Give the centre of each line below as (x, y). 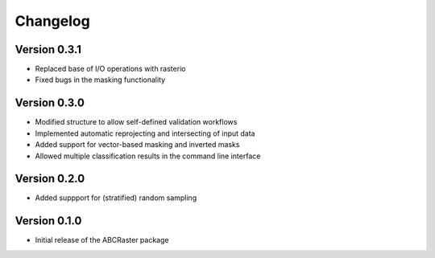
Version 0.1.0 (48, 221)
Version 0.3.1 (48, 49)
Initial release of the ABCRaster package (102, 240)
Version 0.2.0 (50, 179)
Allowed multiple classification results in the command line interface (148, 156)
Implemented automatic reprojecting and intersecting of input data (145, 133)
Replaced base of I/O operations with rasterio (110, 69)
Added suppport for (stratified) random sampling (116, 198)
